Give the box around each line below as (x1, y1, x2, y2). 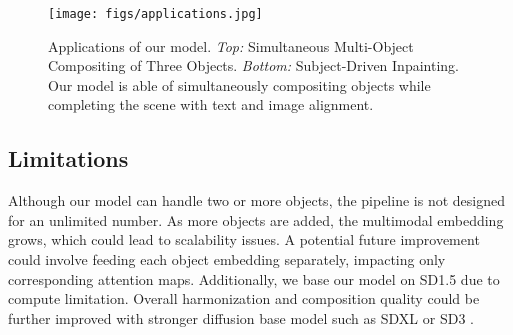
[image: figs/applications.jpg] (48, 7, 263, 21)
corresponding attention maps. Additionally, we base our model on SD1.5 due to (8, 268, 500, 289)
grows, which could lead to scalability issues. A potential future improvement (8, 229, 480, 250)
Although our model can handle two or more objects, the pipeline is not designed (8, 190, 505, 211)
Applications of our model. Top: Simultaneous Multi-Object (48, 35, 414, 56)
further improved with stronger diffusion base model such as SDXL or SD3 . (8, 307, 474, 328)
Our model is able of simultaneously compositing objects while (48, 74, 431, 95)
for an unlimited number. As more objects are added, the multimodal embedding (8, 209, 504, 230)
